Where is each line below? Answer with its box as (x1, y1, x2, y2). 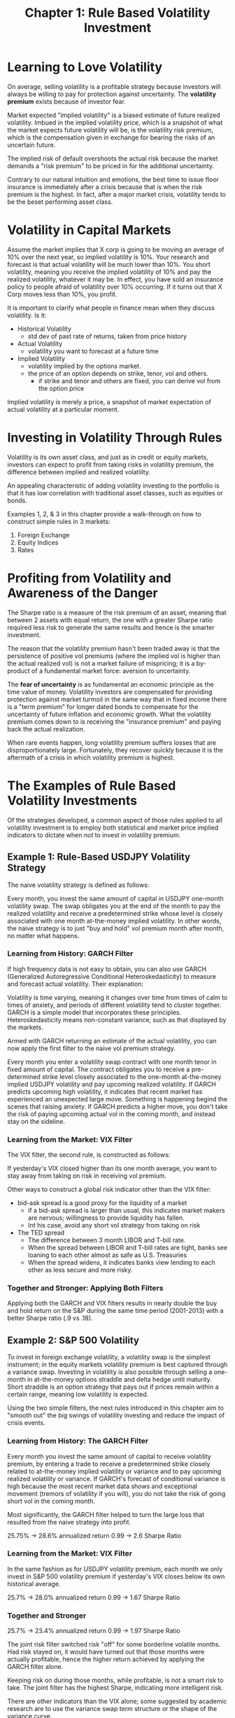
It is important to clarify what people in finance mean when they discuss (7, 303, 215, 312)
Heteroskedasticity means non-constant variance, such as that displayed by (7, 1015, 227, 1024)
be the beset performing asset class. (7, 198, 113, 206)
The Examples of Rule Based (7, 778, 176, 793)
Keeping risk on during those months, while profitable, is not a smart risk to (7, 1676, 224, 1684)
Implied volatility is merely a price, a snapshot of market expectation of (7, 397, 212, 406)
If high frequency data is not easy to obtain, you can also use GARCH (7, 965, 207, 973)
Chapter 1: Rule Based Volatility (24, 5, 211, 21)
